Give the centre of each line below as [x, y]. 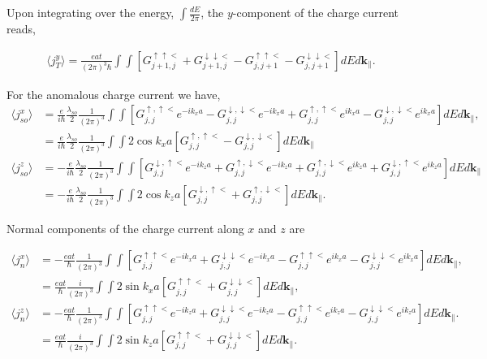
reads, [21, 28]
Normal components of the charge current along [125, 228]
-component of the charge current [316, 12]
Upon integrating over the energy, [91, 12]
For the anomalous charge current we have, [114, 94]
